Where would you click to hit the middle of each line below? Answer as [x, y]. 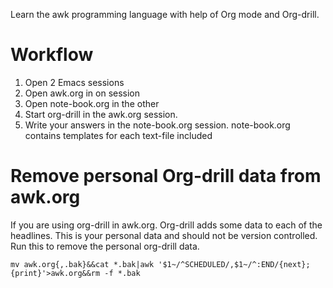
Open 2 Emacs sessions [74, 82]
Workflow [52, 55]
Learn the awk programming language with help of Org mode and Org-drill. [165, 14]
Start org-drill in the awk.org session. [101, 114]
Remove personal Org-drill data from [166, 176]
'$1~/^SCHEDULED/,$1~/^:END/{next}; [234, 264]
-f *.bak [122, 273]
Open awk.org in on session [82, 93]
